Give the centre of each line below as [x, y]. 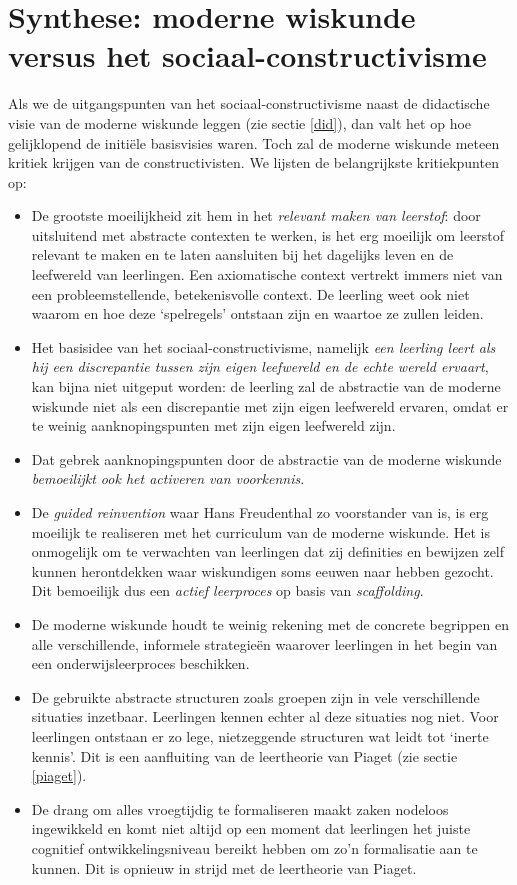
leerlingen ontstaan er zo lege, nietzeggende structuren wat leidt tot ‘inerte [260, 735]
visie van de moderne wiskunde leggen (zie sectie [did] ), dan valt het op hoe [240, 122]
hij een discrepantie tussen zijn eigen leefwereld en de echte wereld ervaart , [260, 366]
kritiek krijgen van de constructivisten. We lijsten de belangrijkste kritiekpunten [253, 162]
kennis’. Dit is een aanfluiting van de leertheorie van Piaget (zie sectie [244, 755]
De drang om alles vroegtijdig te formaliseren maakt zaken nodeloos [240, 808]
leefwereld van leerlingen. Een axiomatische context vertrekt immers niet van [267, 274]
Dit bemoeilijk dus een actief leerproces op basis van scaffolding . [227, 590]
